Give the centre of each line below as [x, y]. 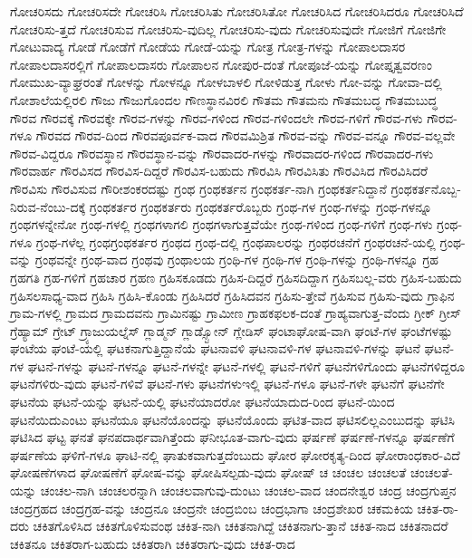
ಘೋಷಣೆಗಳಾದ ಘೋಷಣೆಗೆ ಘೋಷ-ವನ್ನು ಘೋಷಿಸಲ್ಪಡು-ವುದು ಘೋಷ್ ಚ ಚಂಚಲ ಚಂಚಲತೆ [208, 472]
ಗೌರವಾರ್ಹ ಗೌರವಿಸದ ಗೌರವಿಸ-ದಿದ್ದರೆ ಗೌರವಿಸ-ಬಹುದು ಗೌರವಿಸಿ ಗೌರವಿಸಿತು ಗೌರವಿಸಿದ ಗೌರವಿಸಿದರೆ [219, 171]
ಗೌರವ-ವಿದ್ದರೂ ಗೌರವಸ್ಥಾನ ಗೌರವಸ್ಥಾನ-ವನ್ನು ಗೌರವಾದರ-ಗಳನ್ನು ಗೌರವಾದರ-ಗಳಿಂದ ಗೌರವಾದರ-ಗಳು [222, 153]
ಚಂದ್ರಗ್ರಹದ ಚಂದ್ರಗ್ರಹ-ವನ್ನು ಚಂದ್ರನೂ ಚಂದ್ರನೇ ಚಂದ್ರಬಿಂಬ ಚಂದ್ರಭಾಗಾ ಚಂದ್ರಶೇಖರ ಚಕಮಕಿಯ [212, 508]
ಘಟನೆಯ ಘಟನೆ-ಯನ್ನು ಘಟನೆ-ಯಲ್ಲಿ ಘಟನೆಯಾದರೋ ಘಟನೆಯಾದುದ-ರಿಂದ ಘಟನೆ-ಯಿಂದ [202, 402]
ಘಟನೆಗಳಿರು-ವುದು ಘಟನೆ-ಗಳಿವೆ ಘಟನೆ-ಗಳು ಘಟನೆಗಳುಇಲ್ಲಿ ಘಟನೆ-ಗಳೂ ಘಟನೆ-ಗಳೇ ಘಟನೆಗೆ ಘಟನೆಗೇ [227, 384]
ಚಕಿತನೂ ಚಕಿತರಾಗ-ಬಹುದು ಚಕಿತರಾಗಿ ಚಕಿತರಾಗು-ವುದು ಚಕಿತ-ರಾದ [153, 543]
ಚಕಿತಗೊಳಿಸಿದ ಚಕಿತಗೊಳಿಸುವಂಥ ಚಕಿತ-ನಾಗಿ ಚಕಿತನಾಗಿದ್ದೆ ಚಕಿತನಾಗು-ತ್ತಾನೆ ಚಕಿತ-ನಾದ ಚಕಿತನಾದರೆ [241, 526]
